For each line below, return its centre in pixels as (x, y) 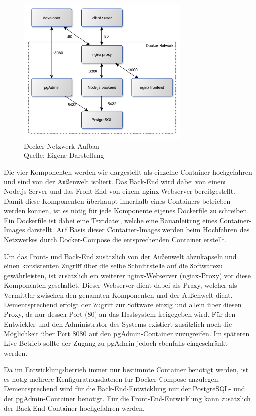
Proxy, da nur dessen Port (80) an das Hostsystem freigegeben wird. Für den (120, 314)
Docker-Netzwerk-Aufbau (62, 145)
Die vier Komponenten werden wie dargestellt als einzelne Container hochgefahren (128, 171)
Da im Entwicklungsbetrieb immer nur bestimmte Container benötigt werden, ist (126, 369)
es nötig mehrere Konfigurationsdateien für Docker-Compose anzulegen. (112, 379)
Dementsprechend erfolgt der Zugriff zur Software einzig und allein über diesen (123, 304)
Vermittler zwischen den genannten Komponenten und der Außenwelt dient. (118, 294)
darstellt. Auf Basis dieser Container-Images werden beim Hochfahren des (138, 230)
